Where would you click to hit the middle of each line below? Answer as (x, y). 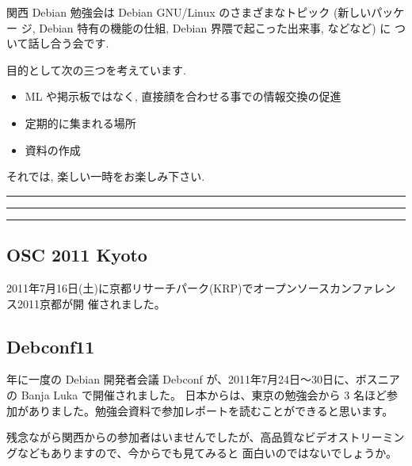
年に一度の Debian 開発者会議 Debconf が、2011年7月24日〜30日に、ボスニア (203, 379)
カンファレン (362, 287)
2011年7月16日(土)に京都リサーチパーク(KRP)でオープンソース (168, 287)
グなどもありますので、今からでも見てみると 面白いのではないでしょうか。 (202, 452)
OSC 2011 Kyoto (77, 255)
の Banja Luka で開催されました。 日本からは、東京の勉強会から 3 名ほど (196, 394)
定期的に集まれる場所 (80, 122)
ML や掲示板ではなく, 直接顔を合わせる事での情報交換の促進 (183, 96)
